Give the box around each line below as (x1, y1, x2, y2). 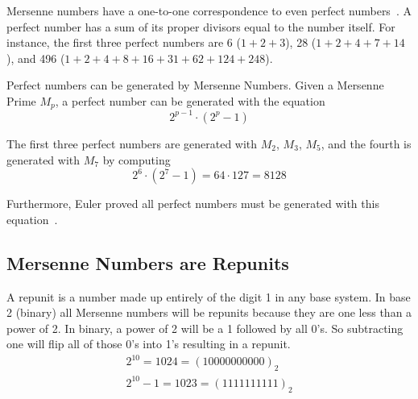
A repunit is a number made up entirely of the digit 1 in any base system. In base (6, 288, 411, 305)
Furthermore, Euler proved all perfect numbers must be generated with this (6, 195, 379, 212)
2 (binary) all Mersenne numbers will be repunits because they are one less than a (6, 304, 412, 321)
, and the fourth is (321, 135, 412, 152)
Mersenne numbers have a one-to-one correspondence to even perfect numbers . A (6, 2, 412, 19)
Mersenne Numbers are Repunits (6, 250, 289, 275)
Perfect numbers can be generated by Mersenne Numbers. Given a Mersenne (6, 77, 384, 94)
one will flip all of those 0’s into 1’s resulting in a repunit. (6, 335, 291, 352)
